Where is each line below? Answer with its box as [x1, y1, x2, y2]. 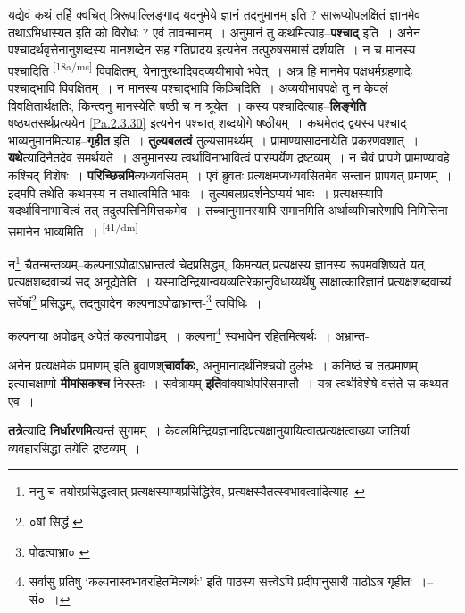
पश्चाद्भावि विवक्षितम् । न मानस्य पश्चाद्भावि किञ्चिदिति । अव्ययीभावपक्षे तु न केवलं [8, 79, 388, 97]
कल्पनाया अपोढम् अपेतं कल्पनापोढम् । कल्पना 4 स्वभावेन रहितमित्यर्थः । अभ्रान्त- [8, 324, 370, 344]
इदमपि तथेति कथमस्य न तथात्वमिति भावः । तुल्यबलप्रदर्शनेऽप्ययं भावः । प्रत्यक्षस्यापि [8, 183, 383, 202]
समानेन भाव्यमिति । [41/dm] [8, 219, 138, 240]
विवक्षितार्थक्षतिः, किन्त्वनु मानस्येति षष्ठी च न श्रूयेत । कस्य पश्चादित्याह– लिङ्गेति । [8, 95, 381, 114]
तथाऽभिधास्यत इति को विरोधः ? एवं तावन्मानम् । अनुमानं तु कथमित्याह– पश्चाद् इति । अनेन [8, 22, 421, 41]
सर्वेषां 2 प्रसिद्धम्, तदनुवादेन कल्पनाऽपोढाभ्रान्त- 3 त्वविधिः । [8, 290, 262, 311]
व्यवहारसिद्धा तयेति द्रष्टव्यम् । [8, 438, 141, 457]
